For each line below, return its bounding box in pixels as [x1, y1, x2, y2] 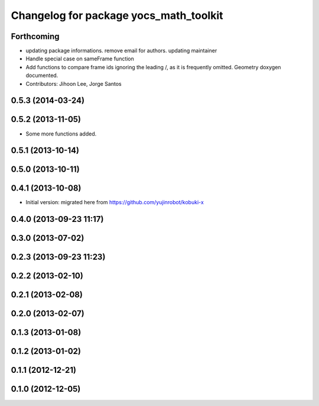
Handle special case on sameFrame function [25, 55, 134, 62]
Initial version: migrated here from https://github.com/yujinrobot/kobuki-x [25, 199, 204, 206]
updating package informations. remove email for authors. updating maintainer [25, 47, 217, 54]
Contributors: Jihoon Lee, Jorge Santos [25, 80, 122, 87]
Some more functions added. [25, 130, 97, 137]
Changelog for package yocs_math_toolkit [11, 9, 224, 22]
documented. [25, 72, 58, 79]
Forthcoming [11, 31, 60, 41]
